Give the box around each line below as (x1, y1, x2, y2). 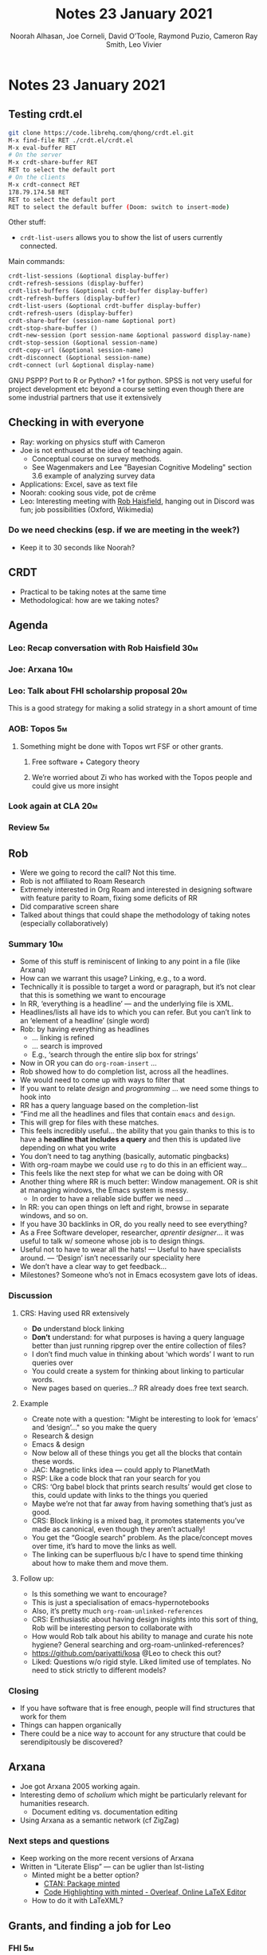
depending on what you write (19, 1143, 117, 1153)
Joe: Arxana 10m (8, 664, 73, 675)
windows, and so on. (19, 1211, 88, 1220)
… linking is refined (31, 1033, 95, 1043)
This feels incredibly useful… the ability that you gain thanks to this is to (19, 1126, 255, 1136)
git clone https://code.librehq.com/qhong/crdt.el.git (8, 128, 194, 136)
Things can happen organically (19, 1720, 122, 1730)
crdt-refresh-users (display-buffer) (8, 309, 134, 317)
